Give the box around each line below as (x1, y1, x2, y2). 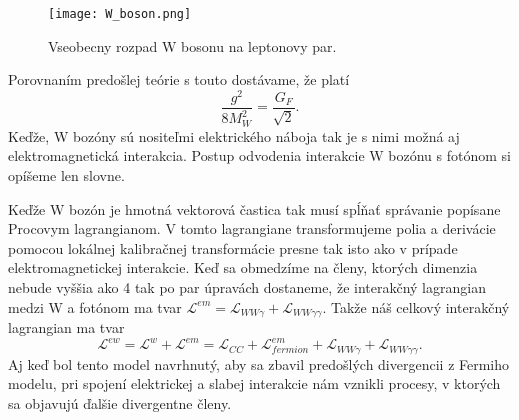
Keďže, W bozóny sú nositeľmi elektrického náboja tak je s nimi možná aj (8, 125, 460, 146)
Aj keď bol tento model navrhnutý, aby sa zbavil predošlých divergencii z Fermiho (8, 353, 510, 374)
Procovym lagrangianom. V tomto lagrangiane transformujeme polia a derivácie (8, 218, 496, 239)
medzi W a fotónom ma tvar (8, 296, 182, 317)
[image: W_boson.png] (48, 7, 192, 21)
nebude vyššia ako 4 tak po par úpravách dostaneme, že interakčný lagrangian (8, 276, 486, 297)
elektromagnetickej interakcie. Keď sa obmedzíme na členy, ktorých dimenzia (8, 257, 478, 278)
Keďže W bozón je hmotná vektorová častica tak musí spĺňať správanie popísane (8, 198, 501, 219)
